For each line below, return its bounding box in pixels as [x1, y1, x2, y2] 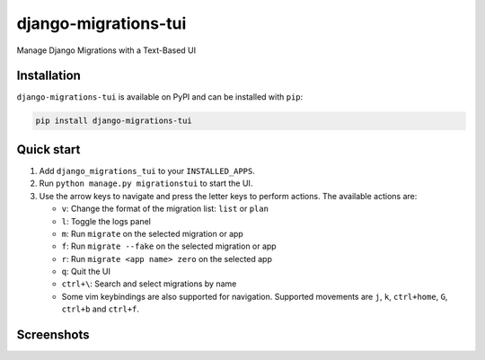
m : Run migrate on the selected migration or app [61, 228, 244, 239]
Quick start [16, 142, 81, 157]
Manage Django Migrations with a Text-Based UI [16, 45, 197, 56]
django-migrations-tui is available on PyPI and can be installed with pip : [16, 92, 304, 102]
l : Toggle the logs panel [61, 215, 152, 226]
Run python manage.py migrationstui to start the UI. [39, 178, 253, 189]
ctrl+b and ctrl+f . [61, 303, 139, 314]
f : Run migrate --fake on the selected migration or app [61, 241, 278, 251]
